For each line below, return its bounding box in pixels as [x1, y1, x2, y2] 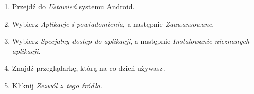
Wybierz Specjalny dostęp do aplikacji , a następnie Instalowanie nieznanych [12, 35, 250, 46]
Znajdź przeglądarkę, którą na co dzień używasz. [12, 63, 165, 73]
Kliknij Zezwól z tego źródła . [12, 80, 102, 90]
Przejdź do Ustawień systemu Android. [12, 1, 135, 11]
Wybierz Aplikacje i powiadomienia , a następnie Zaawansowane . [12, 18, 214, 29]
